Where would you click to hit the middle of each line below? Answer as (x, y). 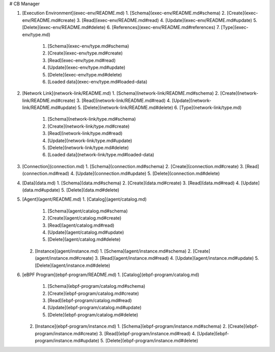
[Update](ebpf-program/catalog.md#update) (95, 308)
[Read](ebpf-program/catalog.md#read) (90, 301)
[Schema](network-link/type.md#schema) (92, 119)
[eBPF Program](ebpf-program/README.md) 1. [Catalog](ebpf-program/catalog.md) (111, 275)
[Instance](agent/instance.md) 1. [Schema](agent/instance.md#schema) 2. (113, 251)
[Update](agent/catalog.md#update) (86, 232)
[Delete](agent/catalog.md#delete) (84, 239)
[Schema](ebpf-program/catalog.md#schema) (97, 286)
